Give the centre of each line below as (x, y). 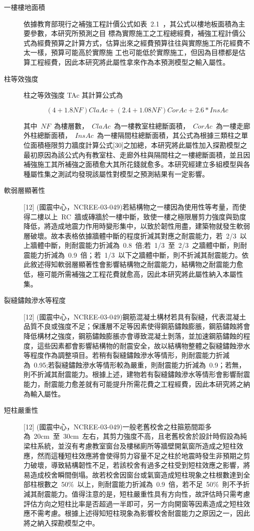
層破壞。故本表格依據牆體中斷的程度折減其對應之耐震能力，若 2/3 (130, 235)
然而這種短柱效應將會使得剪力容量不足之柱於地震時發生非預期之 (140, 455)
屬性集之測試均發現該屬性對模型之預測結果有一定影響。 (119, 173)
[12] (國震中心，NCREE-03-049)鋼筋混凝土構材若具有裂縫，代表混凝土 (135, 316)
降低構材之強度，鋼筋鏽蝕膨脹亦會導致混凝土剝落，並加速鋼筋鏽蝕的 (133, 336)
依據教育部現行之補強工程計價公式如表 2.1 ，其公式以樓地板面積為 (131, 23)
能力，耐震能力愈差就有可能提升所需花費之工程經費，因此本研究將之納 (137, 384)
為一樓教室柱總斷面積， (152, 125)
